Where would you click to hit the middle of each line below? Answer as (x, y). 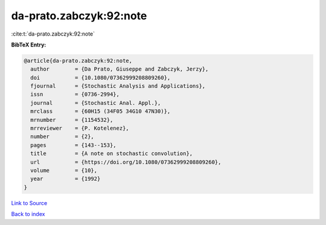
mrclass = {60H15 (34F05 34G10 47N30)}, (101, 111)
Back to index (28, 214)
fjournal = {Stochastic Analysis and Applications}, (118, 86)
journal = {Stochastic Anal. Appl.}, (96, 103)
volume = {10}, (64, 170)
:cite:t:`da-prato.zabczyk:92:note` (53, 34)
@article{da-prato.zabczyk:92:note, (78, 61)
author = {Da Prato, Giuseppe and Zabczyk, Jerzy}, (120, 69)
